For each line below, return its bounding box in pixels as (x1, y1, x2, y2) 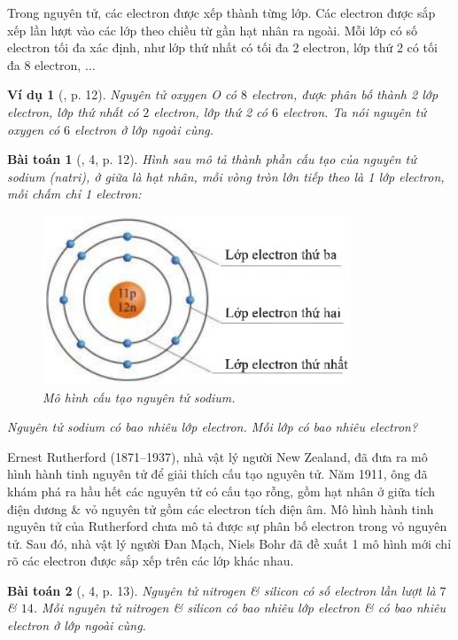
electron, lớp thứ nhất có (7, 102, 139, 121)
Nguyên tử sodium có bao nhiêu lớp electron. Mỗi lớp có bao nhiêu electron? (7, 418, 418, 436)
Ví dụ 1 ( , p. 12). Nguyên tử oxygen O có (7, 85, 237, 104)
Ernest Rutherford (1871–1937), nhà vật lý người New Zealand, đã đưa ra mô (7, 447, 428, 465)
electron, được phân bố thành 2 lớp (251, 85, 439, 104)
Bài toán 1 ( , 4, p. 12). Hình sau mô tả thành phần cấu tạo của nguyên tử (7, 150, 416, 168)
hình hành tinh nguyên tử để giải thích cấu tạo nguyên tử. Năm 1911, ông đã (7, 464, 428, 483)
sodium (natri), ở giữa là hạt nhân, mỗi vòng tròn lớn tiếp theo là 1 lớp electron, (7, 167, 445, 185)
